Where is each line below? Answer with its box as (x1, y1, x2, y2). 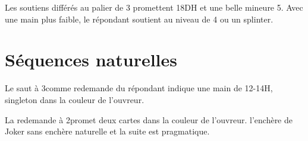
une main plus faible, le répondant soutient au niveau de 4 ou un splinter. (5, 12, 274, 25)
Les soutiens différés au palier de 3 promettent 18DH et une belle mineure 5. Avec (5, 1, 303, 13)
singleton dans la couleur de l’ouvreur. (5, 93, 144, 105)
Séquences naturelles (5, 47, 177, 72)
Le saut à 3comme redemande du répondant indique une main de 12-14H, (5, 82, 273, 94)
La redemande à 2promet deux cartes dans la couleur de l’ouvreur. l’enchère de (5, 113, 293, 126)
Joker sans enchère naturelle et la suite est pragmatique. (5, 125, 210, 137)
